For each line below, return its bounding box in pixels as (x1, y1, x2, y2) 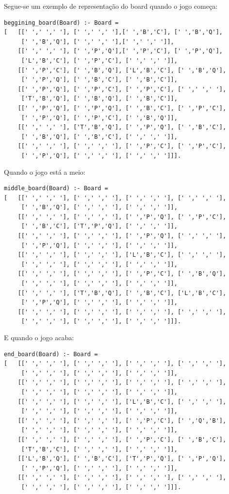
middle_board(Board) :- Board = (4, 185, 108, 192)
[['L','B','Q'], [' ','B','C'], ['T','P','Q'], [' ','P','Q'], (17, 455, 227, 462)
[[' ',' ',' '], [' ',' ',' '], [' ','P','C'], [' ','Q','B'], (17, 417, 227, 424)
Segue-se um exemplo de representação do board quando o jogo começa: (4, 1, 218, 11)
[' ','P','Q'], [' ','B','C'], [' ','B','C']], (21, 76, 178, 83)
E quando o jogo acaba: (4, 332, 74, 342)
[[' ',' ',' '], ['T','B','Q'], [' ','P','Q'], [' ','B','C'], (17, 124, 227, 131)
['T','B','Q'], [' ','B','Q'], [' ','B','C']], (21, 95, 178, 102)
